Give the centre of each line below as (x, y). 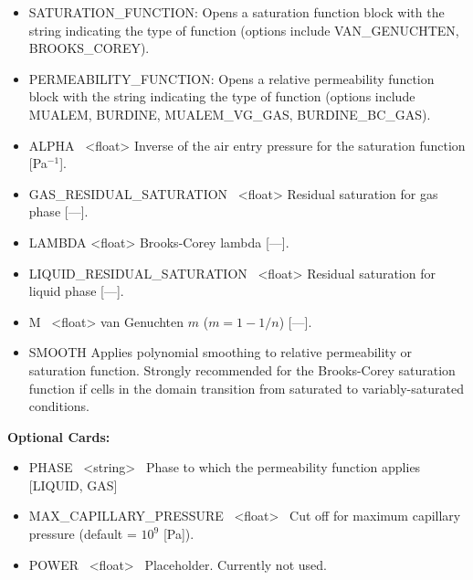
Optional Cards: (59, 436)
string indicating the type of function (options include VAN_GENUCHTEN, (244, 30)
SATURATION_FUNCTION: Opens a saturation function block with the (236, 12)
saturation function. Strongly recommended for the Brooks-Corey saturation (242, 369)
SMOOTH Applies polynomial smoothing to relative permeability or (220, 352)
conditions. (59, 406)
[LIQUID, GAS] (73, 485)
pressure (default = (83, 534)
